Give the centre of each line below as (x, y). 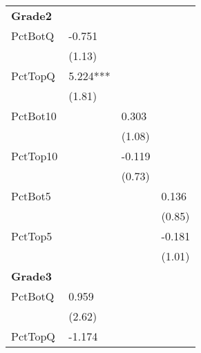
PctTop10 (35, 156)
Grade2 (31, 16)
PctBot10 (34, 116)
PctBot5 (31, 196)
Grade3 (31, 276)
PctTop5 (32, 236)
